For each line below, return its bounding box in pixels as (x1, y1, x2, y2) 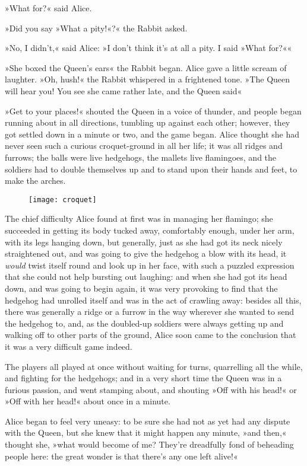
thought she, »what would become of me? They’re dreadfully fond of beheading (5, 438, 294, 451)
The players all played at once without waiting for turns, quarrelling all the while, (5, 360, 303, 372)
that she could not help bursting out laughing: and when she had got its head (5, 270, 287, 283)
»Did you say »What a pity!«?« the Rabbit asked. (5, 21, 188, 34)
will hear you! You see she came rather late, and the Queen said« (5, 84, 242, 97)
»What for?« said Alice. (5, 2, 92, 14)
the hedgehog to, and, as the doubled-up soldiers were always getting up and (5, 317, 284, 329)
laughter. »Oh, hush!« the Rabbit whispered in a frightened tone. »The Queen (5, 73, 290, 85)
